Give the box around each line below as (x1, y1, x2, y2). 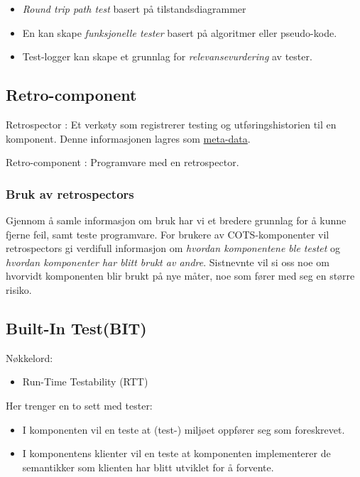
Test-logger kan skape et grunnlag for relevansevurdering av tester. (22, 49, 312, 64)
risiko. (6, 282, 32, 297)
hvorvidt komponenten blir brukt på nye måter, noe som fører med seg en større (6, 268, 355, 283)
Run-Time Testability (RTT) (22, 374, 148, 389)
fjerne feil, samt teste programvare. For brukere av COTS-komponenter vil (6, 226, 329, 241)
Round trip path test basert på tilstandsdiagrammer (22, 1, 246, 16)
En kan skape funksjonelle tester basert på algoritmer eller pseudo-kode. (22, 25, 337, 40)
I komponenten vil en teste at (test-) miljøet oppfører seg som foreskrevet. (22, 422, 345, 437)
